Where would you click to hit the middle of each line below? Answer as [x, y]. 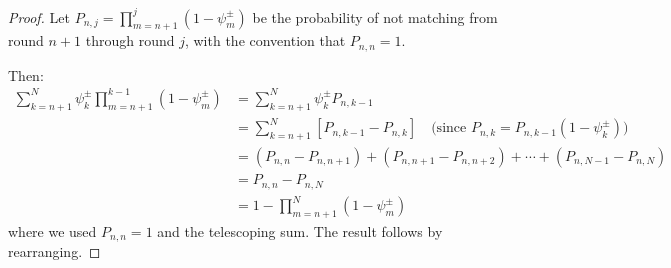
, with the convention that [265, 40]
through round [130, 40]
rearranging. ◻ [54, 251]
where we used [52, 230]
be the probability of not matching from [375, 16]
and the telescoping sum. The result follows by [300, 230]
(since [449, 128]
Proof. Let [39, 16]
